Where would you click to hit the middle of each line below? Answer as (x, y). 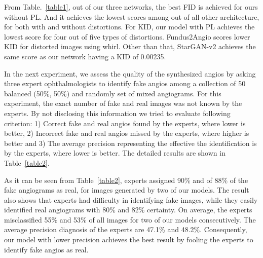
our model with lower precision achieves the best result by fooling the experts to (129, 239)
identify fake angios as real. (46, 249)
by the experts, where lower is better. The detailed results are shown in (115, 153)
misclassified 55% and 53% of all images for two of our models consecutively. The (130, 219)
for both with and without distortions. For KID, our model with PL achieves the (129, 27)
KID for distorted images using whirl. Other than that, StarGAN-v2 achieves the (130, 46)
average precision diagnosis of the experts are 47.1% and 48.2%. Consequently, (126, 229)
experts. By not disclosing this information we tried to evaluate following (117, 113)
